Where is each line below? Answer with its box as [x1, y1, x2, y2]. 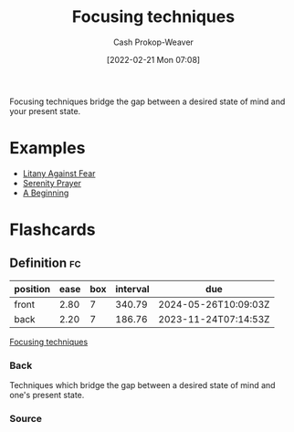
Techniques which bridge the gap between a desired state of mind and [9, 380, 276, 391]
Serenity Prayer [22, 177, 82, 188]
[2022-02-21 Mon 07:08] [106, 54, 201, 65]
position [14, 282, 51, 295]
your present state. [9, 105, 81, 116]
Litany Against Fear [22, 167, 96, 179]
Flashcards [9, 219, 96, 240]
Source [9, 413, 43, 426]
